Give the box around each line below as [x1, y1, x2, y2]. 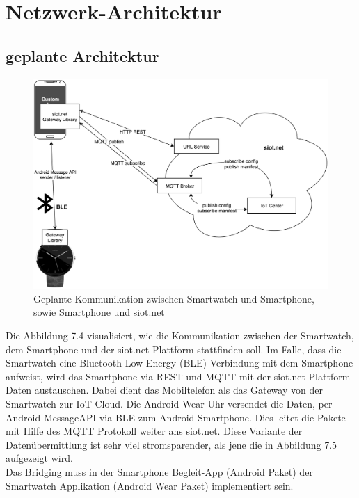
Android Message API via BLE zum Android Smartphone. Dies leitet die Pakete [6, 410, 346, 424]
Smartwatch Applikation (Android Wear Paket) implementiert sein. [6, 478, 294, 492]
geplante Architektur [6, 45, 159, 66]
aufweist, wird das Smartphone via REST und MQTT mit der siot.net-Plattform [6, 369, 351, 383]
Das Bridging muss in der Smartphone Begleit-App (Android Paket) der [6, 464, 313, 479]
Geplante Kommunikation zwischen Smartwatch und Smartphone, [33, 291, 314, 305]
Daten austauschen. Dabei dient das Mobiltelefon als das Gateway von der [6, 383, 323, 397]
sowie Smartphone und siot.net [33, 305, 165, 319]
